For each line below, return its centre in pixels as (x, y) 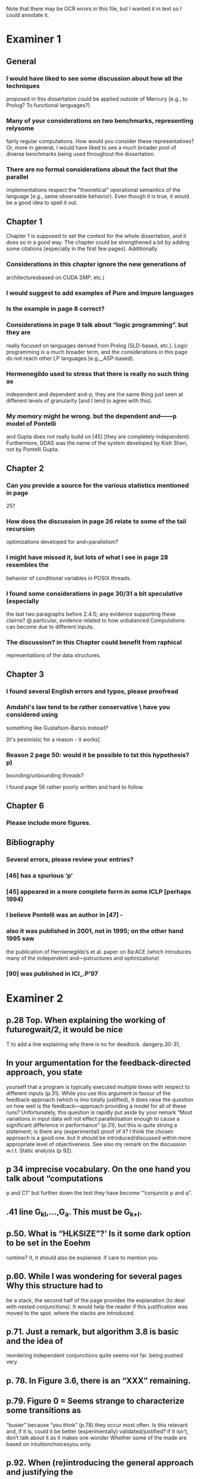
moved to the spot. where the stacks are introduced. (71, 1313)
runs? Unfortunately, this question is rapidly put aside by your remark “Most (99, 1112)
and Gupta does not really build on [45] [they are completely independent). (99, 437)
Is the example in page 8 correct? (56, 309)
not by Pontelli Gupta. (33, 449)
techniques (23, 86)
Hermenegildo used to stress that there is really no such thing (98, 374)
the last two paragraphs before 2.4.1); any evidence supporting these (91, 614)
